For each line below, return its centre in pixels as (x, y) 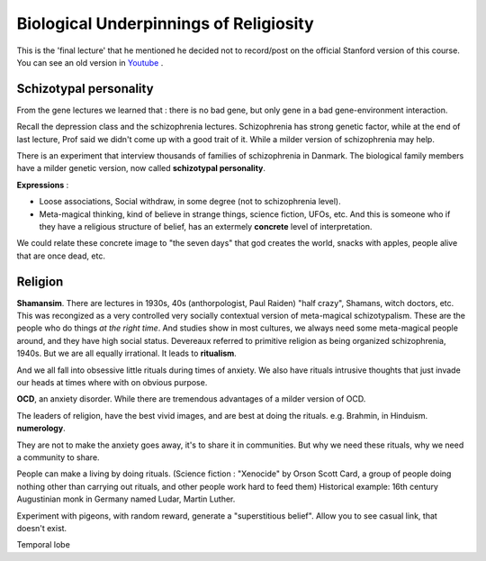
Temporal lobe (44, 545)
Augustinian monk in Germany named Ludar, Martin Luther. (126, 499)
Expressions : (43, 185)
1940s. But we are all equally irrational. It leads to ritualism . (127, 353)
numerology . (41, 429)
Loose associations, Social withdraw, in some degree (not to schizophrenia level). (190, 202)
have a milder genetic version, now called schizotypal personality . (141, 168)
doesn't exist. (42, 528)
